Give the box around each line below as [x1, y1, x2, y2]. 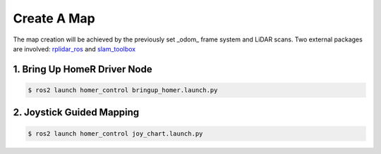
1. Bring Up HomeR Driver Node [13, 63, 152, 75]
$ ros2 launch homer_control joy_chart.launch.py [28, 129, 203, 137]
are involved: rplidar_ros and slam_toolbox [13, 44, 136, 53]
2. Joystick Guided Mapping [13, 106, 140, 119]
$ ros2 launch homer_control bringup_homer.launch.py [28, 86, 218, 94]
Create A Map [13, 11, 95, 26]
